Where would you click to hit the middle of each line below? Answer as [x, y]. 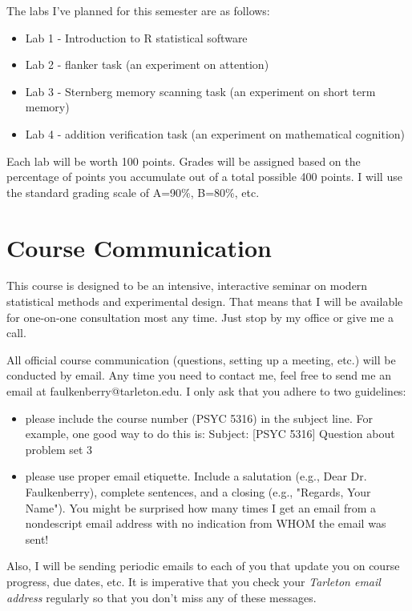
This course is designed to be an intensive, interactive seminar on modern [187, 285]
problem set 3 [59, 449]
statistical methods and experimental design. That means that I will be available [205, 301]
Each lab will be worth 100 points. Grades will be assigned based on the [184, 161]
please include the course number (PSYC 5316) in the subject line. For [199, 418]
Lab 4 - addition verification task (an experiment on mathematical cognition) [215, 133]
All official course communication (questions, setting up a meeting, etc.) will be [201, 359]
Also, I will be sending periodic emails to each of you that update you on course [203, 566]
